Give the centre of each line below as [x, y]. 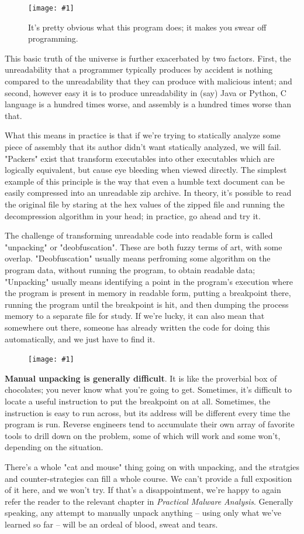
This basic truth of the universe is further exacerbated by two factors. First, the [148, 58]
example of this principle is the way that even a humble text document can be [145, 181]
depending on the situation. [54, 447]
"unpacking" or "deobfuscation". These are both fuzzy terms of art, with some [144, 246]
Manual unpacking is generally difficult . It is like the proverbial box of [141, 378]
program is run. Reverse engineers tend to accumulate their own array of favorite [150, 424]
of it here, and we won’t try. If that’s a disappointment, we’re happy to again [143, 490]
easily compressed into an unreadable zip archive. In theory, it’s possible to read [148, 193]
